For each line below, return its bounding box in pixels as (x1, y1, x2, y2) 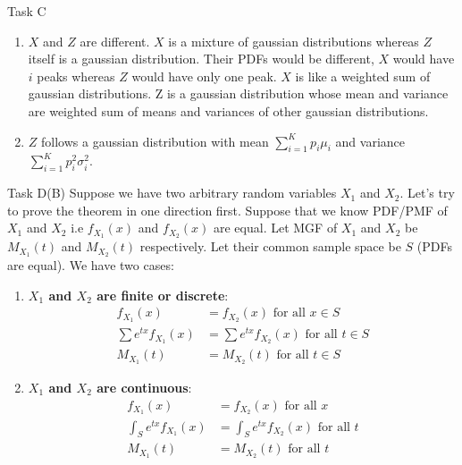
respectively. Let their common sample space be (139, 237, 401, 256)
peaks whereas (37, 66, 115, 85)
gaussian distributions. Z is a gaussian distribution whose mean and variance (28, 84, 449, 103)
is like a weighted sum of (295, 66, 431, 85)
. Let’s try (399, 183, 455, 202)
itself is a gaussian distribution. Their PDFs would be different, (28, 49, 374, 68)
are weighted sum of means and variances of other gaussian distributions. (28, 101, 429, 120)
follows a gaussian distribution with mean (41, 131, 269, 150)
